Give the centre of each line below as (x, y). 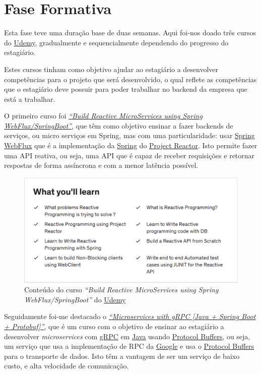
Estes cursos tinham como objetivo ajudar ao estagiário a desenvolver (111, 69)
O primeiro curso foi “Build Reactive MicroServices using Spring (103, 116)
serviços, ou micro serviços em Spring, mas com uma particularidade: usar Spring (129, 135)
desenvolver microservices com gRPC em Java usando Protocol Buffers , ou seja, (127, 336)
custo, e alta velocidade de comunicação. (67, 366)
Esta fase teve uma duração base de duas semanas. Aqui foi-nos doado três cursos (130, 33)
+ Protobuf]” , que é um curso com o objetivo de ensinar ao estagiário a (114, 326)
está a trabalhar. (30, 99)
